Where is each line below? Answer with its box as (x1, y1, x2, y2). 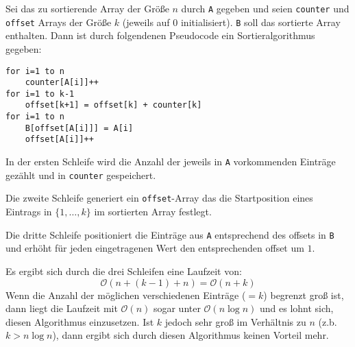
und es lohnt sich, (259, 301, 334, 315)
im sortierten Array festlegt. (94, 204, 212, 219)
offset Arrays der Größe (5, 14, 112, 29)
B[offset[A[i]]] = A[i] (25, 123, 134, 133)
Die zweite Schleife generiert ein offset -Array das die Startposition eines (5, 191, 313, 205)
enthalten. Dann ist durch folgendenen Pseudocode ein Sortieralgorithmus (5, 28, 315, 43)
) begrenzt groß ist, (263, 287, 344, 302)
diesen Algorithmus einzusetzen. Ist (5, 314, 154, 328)
